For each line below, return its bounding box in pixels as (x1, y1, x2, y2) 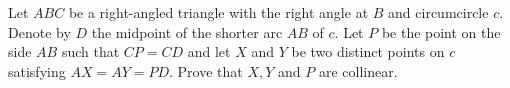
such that (61, 41, 120, 62)
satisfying (8, 60, 66, 81)
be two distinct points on (291, 41, 445, 62)
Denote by (8, 21, 71, 42)
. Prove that (169, 60, 243, 81)
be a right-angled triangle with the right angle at (68, 2, 369, 22)
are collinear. (318, 60, 398, 81)
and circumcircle (388, 2, 489, 22)
